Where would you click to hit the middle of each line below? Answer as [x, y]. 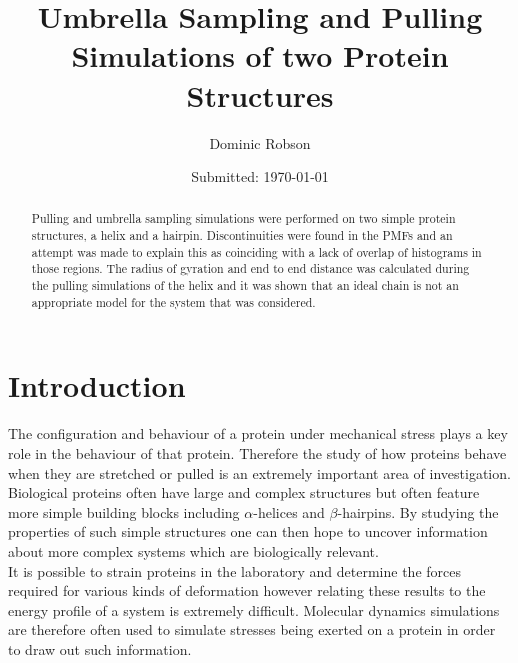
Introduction [97, 385]
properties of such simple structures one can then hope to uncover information [248, 531]
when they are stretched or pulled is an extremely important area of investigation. [259, 472]
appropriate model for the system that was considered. [173, 301]
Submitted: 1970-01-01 [260, 176]
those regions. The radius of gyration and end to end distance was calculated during [250, 268]
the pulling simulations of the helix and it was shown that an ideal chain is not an [245, 285]
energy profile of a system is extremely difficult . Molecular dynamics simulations [254, 609]
